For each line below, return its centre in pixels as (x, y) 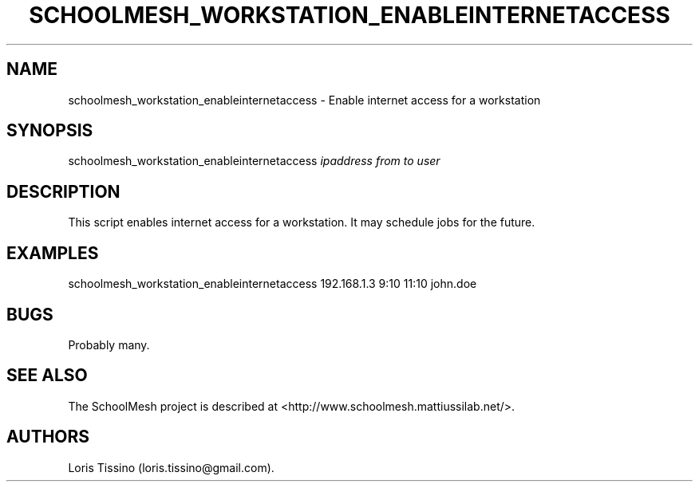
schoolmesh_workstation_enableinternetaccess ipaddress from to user (254, 161)
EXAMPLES (53, 253)
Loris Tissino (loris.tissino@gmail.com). (171, 467)
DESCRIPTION (63, 191)
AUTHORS (48, 437)
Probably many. (109, 344)
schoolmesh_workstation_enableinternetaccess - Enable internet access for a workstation (304, 100)
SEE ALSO (47, 376)
